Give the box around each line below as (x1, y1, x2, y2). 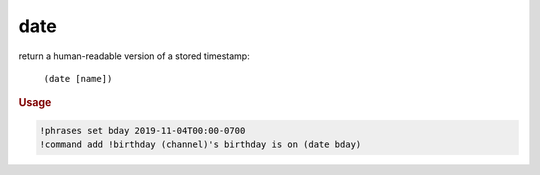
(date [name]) (43, 73, 113, 84)
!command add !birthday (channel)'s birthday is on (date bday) (39, 139, 362, 150)
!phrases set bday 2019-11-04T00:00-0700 (39, 125, 246, 136)
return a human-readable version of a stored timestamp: (18, 50, 250, 62)
